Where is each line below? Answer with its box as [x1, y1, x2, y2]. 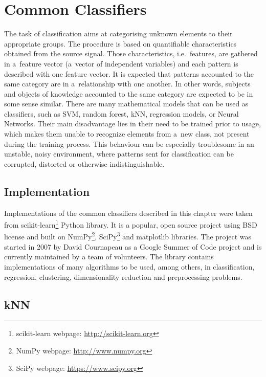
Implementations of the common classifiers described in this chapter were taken [4, 207, 253, 218]
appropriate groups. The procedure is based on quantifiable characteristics [4, 38, 237, 49]
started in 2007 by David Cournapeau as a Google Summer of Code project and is [4, 241, 262, 252]
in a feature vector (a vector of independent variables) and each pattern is [4, 58, 238, 69]
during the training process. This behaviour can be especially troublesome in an [4, 138, 254, 149]
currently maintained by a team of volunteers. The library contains [4, 251, 214, 262]
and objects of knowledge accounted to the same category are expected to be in [4, 88, 253, 99]
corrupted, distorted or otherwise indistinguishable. [4, 158, 165, 169]
